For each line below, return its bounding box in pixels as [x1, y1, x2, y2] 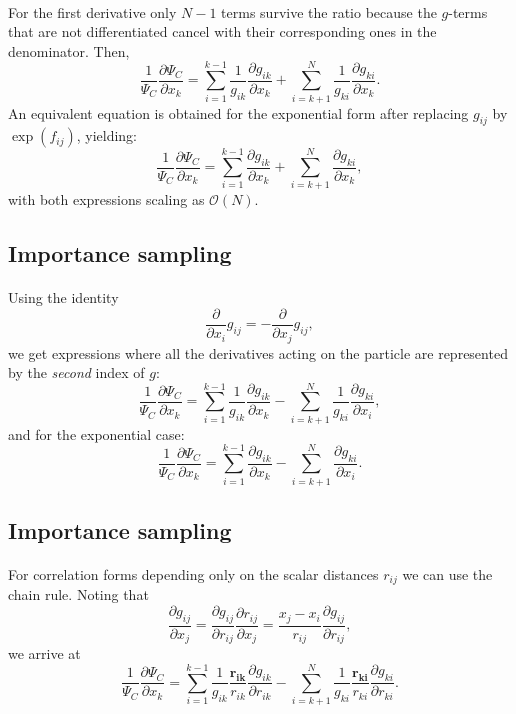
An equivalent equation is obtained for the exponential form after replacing [8, 102, 469, 123]
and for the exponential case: [8, 423, 185, 444]
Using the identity [8, 287, 119, 308]
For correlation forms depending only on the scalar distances [8, 563, 379, 584]
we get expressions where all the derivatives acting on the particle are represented [8, 342, 508, 363]
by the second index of [8, 362, 145, 383]
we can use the [402, 563, 493, 584]
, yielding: [76, 125, 138, 146]
